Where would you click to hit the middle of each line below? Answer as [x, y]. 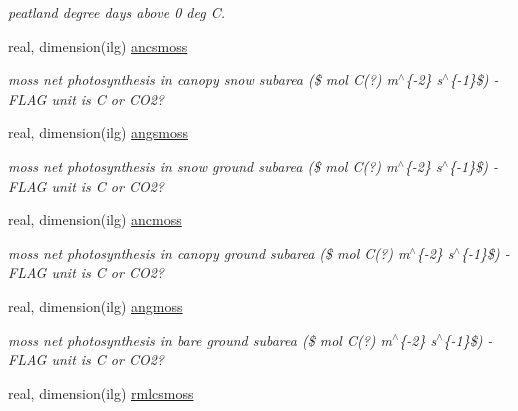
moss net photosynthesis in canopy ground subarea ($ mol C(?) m [209, 252]
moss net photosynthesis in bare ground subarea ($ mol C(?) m [200, 339]
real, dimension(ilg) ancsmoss [98, 45]
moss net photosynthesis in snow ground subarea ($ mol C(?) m [203, 165]
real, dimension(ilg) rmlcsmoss [101, 392]
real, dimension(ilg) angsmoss [98, 132]
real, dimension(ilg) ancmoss [95, 219]
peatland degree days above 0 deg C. [117, 12]
